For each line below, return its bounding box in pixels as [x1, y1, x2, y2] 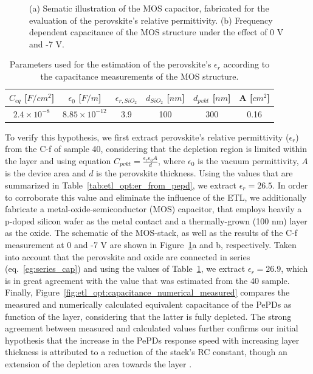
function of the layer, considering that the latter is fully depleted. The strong [5, 310, 292, 322]
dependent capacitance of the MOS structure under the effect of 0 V [29, 26, 284, 38]
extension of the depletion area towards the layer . [5, 357, 192, 370]
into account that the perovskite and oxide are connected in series [5, 250, 250, 263]
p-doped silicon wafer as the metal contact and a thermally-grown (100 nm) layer [5, 214, 308, 227]
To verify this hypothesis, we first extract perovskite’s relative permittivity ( [5, 130, 289, 143]
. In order [272, 179, 308, 191]
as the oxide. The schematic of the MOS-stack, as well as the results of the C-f [5, 226, 298, 239]
